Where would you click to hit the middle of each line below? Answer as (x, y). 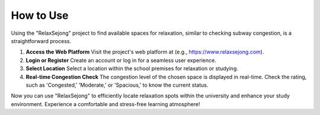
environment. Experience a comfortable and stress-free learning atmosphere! (105, 104)
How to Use (40, 15)
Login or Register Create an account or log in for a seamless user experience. (121, 60)
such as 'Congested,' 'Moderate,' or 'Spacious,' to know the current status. (117, 85)
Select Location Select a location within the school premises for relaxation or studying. (132, 68)
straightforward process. (41, 41)
